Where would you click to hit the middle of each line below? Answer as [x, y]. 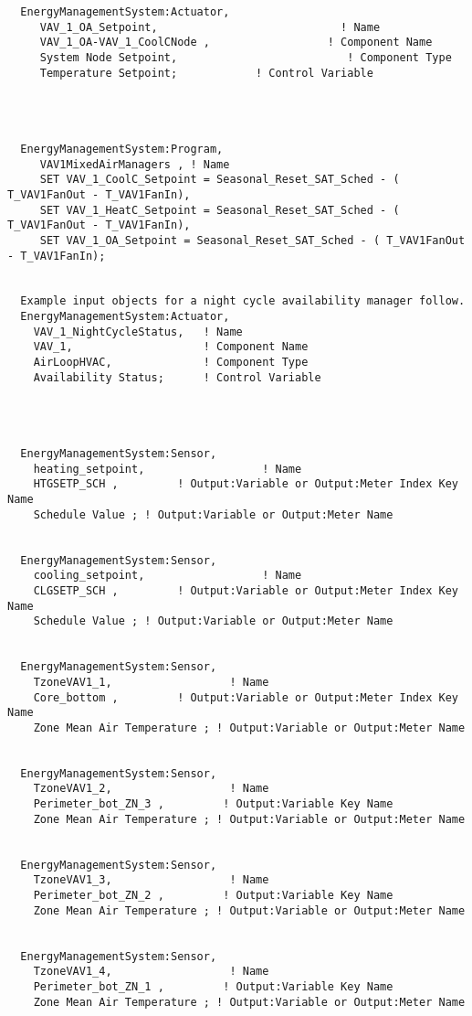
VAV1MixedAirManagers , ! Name [135, 164]
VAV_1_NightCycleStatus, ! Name [138, 332]
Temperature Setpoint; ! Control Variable [206, 73]
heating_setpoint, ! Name [168, 469]
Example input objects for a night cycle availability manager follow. [243, 301]
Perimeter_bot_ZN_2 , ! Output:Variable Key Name [213, 896]
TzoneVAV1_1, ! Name [151, 682]
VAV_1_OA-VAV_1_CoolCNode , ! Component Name [236, 43]
